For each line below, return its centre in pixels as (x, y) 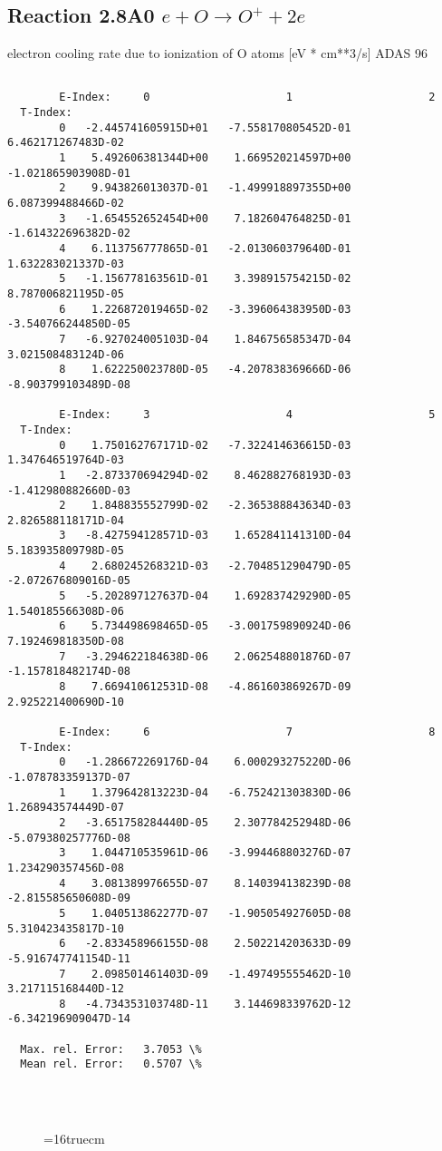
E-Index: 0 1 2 (247, 98)
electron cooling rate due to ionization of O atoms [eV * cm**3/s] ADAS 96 (217, 53)
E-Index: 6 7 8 (247, 732)
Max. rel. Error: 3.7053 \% (111, 1049)
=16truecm (74, 1139)
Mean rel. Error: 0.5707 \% (111, 1064)
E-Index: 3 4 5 (247, 415)
